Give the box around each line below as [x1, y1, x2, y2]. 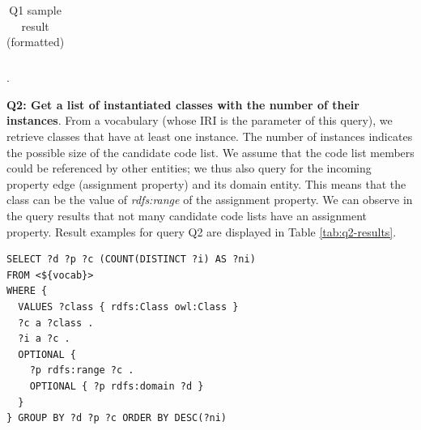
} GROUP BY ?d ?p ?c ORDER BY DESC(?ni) [6, 412, 228, 424]
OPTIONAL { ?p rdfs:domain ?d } [29, 380, 204, 392]
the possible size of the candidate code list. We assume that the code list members [6, 143, 415, 160]
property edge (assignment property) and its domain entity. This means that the [6, 175, 406, 192]
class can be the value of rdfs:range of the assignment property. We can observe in [6, 191, 413, 208]
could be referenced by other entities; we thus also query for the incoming [6, 160, 372, 177]
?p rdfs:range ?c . [29, 364, 134, 377]
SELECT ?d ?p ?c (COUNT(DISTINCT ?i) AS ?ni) [6, 253, 256, 266]
